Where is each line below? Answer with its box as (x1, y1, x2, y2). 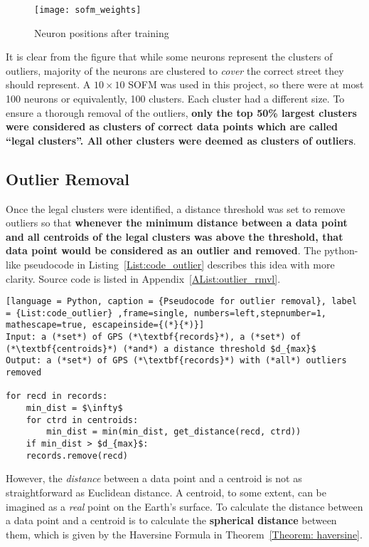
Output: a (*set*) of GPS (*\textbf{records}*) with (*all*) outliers (6, 355, 347, 366)
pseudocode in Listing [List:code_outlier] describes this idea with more (23, 256, 335, 271)
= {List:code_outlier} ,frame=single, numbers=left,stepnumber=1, (6, 308, 327, 318)
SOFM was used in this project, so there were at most (128, 77, 364, 92)
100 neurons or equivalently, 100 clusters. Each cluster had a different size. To (6, 91, 345, 106)
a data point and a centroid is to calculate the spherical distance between (6, 513, 337, 528)
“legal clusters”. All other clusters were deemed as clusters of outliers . (6, 132, 356, 147)
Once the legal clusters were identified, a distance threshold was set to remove (6, 201, 346, 216)
